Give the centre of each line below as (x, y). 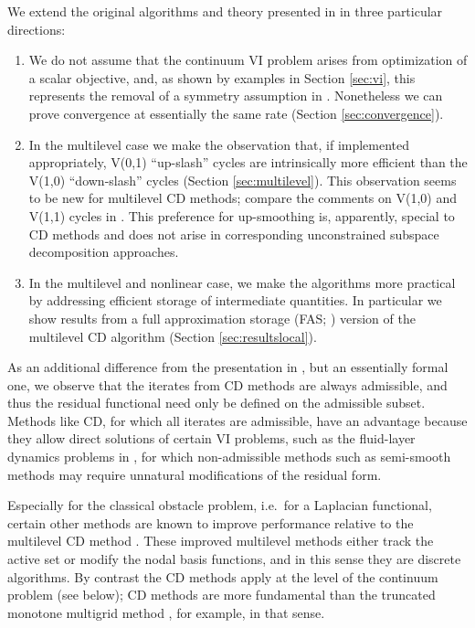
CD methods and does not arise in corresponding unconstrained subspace (234, 234)
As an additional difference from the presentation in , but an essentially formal (228, 367)
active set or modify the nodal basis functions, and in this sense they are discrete (234, 559)
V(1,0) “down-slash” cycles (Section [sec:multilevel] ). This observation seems (243, 180)
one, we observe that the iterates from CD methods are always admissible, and (227, 384)
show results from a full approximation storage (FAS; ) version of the (222, 318)
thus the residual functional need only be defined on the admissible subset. (216, 403)
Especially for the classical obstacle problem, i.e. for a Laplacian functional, (220, 505)
